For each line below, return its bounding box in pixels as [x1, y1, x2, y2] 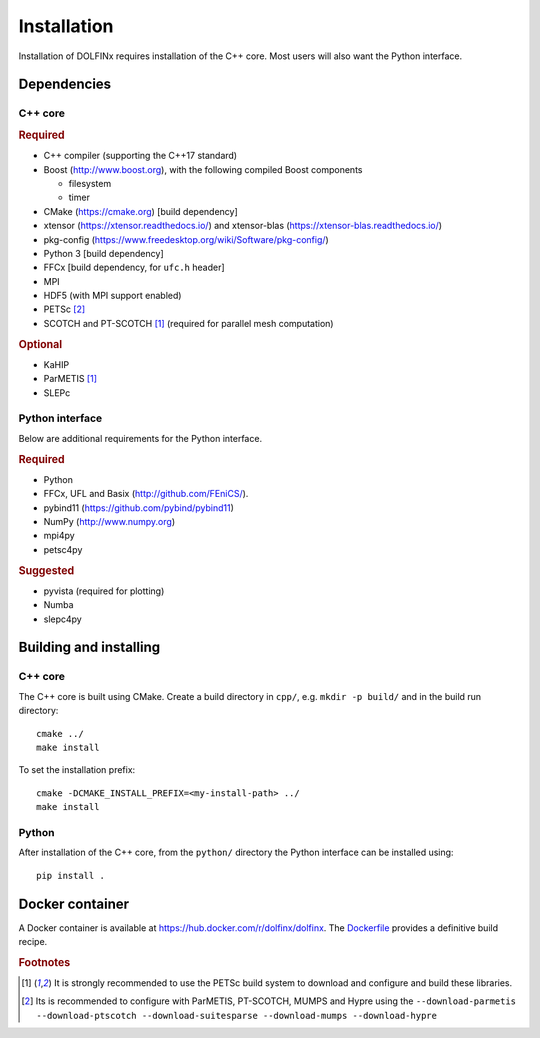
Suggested [18, 563, 75, 577]
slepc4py [43, 613, 82, 625]
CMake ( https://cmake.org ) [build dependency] [43, 205, 239, 217]
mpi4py [43, 530, 75, 542]
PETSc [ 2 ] [43, 303, 86, 315]
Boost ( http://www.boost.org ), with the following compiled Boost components [43, 163, 363, 175]
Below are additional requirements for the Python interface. [18, 432, 263, 444]
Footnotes [18, 955, 71, 969]
